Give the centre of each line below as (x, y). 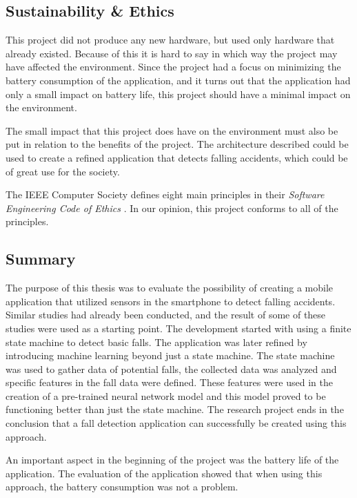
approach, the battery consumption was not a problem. (122, 487)
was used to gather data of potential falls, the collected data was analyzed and (171, 368)
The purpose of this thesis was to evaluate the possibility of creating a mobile (170, 288)
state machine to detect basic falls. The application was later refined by (156, 342)
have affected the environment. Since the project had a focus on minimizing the (173, 67)
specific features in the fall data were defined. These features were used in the (169, 382)
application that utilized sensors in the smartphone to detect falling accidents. (171, 301)
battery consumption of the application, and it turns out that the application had (178, 80)
